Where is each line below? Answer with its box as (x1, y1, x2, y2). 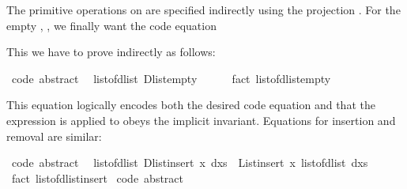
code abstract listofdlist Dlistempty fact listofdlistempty (11, 70, 331, 86)
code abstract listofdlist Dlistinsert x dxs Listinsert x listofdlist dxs (11, 154, 368, 171)
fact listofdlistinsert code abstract (11, 169, 184, 186)
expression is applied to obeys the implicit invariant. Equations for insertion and (6, 112, 396, 128)
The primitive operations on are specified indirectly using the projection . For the (6, 2, 401, 17)
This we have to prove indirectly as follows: (6, 43, 216, 60)
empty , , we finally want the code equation (6, 17, 217, 33)
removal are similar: (6, 127, 102, 144)
